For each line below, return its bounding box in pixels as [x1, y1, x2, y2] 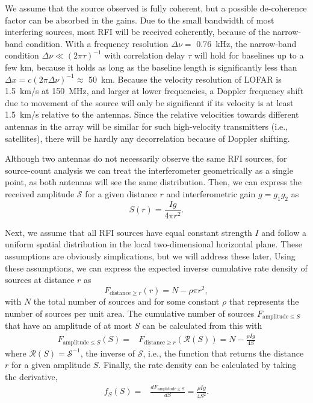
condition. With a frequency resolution [26, 37, 169, 49]
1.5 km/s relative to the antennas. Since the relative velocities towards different [5, 108, 299, 121]
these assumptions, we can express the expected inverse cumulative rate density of [5, 261, 308, 274]
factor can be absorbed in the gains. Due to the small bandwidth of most [5, 13, 274, 26]
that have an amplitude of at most [5, 319, 132, 332]
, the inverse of [80, 346, 135, 359]
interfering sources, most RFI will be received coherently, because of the [5, 25, 270, 38]
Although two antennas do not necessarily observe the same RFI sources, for [5, 152, 287, 165]
